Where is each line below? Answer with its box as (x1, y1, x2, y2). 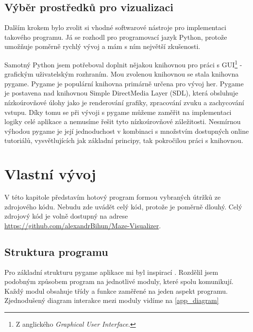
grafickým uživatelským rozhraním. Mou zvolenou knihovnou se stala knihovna (4, 69, 239, 79)
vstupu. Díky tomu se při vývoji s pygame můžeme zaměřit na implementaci (4, 107, 232, 117)
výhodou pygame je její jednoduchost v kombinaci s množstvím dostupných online (4, 126, 249, 136)
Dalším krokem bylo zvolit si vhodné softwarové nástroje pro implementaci (4, 22, 226, 32)
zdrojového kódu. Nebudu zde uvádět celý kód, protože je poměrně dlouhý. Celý (4, 201, 242, 211)
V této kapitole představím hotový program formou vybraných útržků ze (4, 192, 221, 202)
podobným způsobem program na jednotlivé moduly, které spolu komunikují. (4, 276, 234, 286)
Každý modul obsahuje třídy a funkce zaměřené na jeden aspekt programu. (4, 285, 228, 296)
